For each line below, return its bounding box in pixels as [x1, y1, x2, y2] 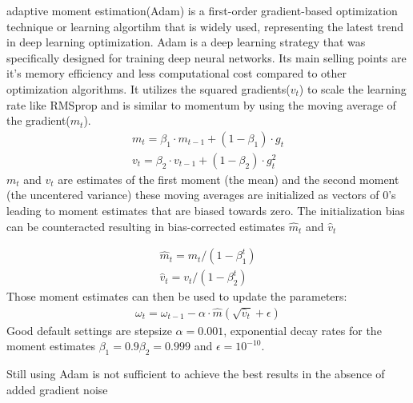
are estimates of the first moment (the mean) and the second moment [58, 170, 399, 187]
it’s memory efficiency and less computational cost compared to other [6, 65, 347, 82]
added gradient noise [6, 381, 108, 397]
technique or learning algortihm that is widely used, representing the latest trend [6, 18, 404, 34]
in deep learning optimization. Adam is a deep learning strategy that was [6, 34, 366, 50]
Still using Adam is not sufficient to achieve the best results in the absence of [6, 365, 385, 382]
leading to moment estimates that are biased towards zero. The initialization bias [6, 202, 405, 218]
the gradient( [6, 112, 70, 129]
